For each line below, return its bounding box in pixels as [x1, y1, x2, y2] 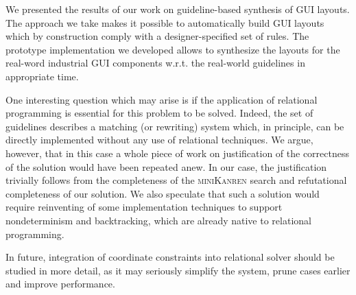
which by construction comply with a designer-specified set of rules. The [5, 29, 309, 43]
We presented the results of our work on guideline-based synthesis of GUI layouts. [5, 2, 350, 16]
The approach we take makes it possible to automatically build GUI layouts [5, 15, 324, 29]
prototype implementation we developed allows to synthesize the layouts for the [5, 42, 340, 56]
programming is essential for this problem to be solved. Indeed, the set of [5, 106, 313, 120]
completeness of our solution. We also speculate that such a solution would [5, 186, 320, 200]
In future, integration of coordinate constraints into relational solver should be [5, 250, 335, 264]
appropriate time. [5, 69, 79, 83]
